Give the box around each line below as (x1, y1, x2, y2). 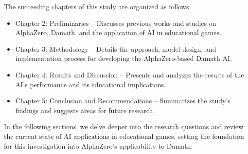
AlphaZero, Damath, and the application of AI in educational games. (15, 27, 221, 38)
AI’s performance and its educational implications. (15, 79, 166, 89)
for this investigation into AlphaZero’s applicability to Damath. (4, 140, 193, 151)
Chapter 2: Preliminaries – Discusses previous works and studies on (15, 18, 216, 28)
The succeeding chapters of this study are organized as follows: (4, 1, 191, 11)
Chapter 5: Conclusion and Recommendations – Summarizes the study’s (15, 96, 230, 106)
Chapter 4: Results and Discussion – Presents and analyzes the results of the (15, 69, 244, 79)
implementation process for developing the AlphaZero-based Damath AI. (15, 53, 232, 63)
